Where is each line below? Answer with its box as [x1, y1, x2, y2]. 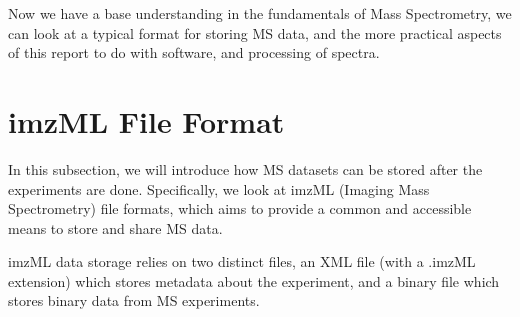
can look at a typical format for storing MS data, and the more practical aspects [8, 22, 502, 43]
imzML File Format [8, 100, 285, 141]
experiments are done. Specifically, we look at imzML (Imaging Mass [8, 178, 430, 199]
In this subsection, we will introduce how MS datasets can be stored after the [8, 158, 483, 179]
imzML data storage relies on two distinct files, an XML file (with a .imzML [8, 251, 476, 272]
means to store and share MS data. [8, 217, 223, 238]
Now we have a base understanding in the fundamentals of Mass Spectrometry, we [8, 3, 512, 23]
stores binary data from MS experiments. [8, 290, 260, 311]
